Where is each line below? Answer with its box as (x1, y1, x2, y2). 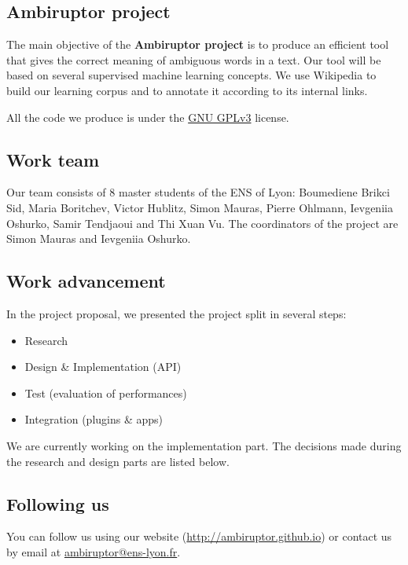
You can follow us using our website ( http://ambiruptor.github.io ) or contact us (6, 528, 392, 545)
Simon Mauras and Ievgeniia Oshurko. (6, 230, 191, 247)
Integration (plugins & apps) (24, 411, 164, 427)
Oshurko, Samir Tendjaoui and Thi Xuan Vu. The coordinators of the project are (6, 215, 399, 231)
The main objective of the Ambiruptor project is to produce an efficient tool (6, 36, 389, 53)
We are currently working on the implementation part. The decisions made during (6, 437, 402, 453)
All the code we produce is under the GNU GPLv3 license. (6, 108, 289, 125)
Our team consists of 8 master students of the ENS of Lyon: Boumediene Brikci (6, 184, 390, 200)
